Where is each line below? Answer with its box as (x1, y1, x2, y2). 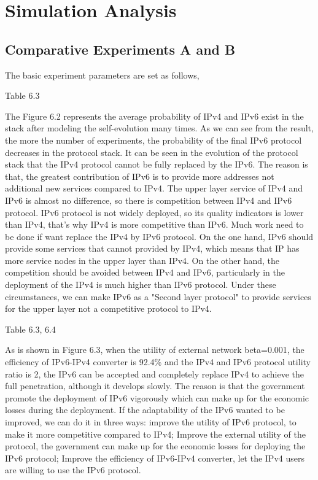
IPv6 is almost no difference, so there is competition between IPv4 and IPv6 (5, 193, 292, 206)
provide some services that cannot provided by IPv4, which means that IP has (5, 242, 300, 255)
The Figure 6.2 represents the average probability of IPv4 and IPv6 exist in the (5, 109, 304, 122)
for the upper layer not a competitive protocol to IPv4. (5, 302, 212, 315)
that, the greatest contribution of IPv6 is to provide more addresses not (5, 169, 274, 182)
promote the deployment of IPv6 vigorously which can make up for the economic (5, 391, 309, 404)
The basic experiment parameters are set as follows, (5, 68, 200, 81)
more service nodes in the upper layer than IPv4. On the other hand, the (5, 254, 280, 266)
